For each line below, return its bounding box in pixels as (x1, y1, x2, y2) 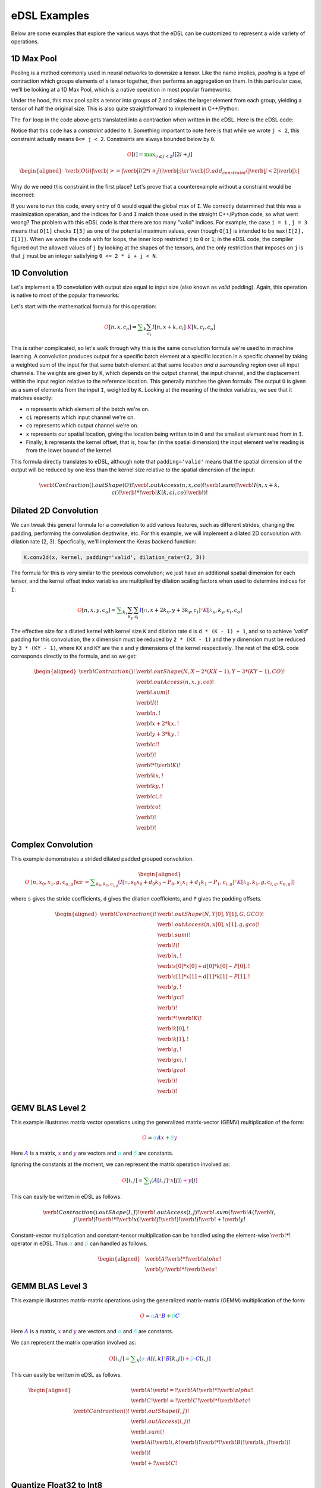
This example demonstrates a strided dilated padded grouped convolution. (11, 855, 194, 862)
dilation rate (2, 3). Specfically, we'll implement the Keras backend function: (11, 537, 196, 545)
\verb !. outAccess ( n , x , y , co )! (136, 679, 214, 686)
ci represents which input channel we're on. (26, 414, 136, 421)
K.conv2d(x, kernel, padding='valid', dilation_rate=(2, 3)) (23, 554, 206, 561)
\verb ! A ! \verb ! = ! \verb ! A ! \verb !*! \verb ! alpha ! (131, 1387, 254, 1394)
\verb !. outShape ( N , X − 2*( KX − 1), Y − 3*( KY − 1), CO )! (136, 668, 285, 675)
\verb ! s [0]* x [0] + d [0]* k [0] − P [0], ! (157, 963, 250, 970)
